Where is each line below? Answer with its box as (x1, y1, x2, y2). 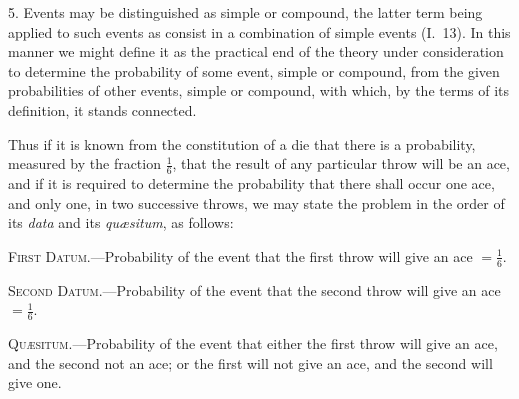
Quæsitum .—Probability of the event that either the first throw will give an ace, (8, 333, 498, 354)
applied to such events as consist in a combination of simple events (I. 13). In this (8, 21, 511, 42)
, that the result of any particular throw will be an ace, (172, 153, 510, 174)
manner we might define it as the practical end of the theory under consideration (8, 41, 504, 62)
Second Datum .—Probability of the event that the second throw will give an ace (8, 279, 501, 300)
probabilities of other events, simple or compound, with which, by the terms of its (8, 80, 510, 101)
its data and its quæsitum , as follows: (8, 212, 234, 233)
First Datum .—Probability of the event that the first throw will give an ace (8, 245, 473, 266)
